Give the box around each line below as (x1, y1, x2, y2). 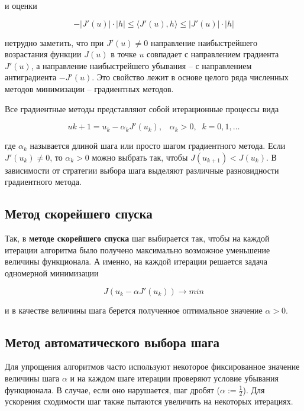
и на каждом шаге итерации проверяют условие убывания (70, 371, 279, 384)
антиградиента (5, 71, 57, 83)
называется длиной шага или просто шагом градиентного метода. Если (30, 139, 286, 152)
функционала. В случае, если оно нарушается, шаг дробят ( (5, 383, 221, 396)
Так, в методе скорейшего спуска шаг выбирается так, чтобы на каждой (5, 232, 270, 244)
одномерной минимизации (5, 266, 99, 279)
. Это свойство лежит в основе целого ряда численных (92, 71, 289, 83)
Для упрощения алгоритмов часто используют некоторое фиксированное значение (5, 360, 300, 373)
